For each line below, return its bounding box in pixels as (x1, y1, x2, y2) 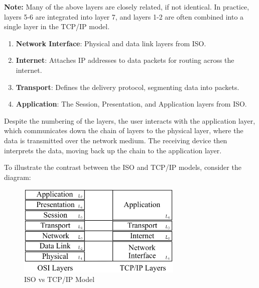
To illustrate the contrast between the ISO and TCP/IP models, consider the (4, 162, 241, 172)
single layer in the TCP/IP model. (4, 21, 110, 32)
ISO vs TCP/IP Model (24, 274, 95, 284)
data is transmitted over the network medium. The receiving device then (4, 135, 227, 145)
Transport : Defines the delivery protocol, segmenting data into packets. (16, 81, 239, 92)
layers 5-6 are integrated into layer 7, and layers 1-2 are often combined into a (4, 11, 244, 22)
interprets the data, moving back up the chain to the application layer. (4, 145, 222, 155)
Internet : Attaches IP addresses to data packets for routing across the (16, 55, 234, 65)
